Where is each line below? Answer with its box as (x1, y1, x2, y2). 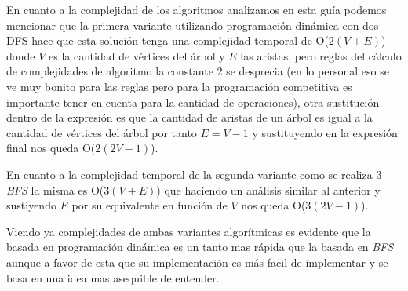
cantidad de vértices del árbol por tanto (6, 124, 197, 140)
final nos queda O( (6, 140, 96, 156)
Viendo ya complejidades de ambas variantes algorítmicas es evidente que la (6, 223, 371, 239)
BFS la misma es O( (6, 181, 104, 198)
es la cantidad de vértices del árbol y (49, 47, 225, 64)
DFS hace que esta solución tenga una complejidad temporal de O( (6, 32, 329, 49)
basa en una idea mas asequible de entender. (6, 269, 220, 286)
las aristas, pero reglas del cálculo (240, 47, 402, 64)
